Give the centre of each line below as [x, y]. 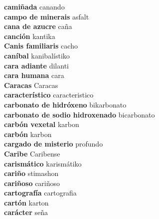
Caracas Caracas [31, 85]
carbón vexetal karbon [42, 124]
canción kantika [30, 36]
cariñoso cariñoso [32, 183]
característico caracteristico [49, 95]
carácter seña [26, 212]
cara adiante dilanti [36, 65]
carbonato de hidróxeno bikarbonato [65, 104]
